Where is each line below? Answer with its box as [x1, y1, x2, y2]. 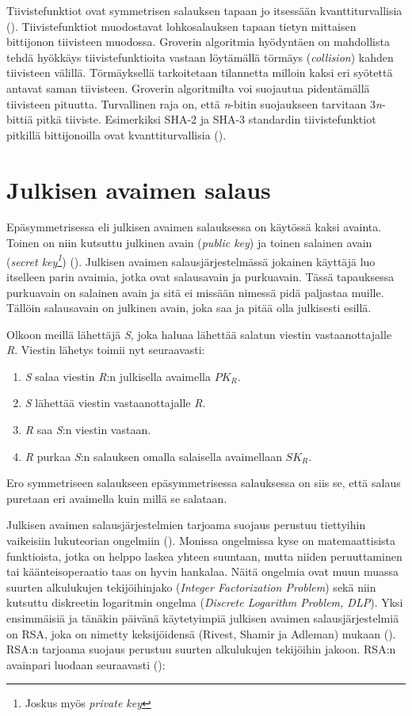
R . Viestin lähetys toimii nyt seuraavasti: [6, 341, 205, 358]
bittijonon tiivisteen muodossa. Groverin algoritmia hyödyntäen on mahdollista [6, 33, 390, 50]
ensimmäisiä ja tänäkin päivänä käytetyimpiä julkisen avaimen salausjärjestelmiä [6, 610, 399, 626]
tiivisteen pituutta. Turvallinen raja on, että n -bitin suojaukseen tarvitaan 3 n [6, 95, 382, 112]
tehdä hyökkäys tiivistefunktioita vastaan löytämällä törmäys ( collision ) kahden [6, 48, 394, 65]
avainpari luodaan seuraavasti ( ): [6, 656, 166, 672]
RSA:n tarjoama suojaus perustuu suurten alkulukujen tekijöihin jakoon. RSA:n [6, 641, 396, 657]
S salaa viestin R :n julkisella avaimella [25, 368, 211, 384]
